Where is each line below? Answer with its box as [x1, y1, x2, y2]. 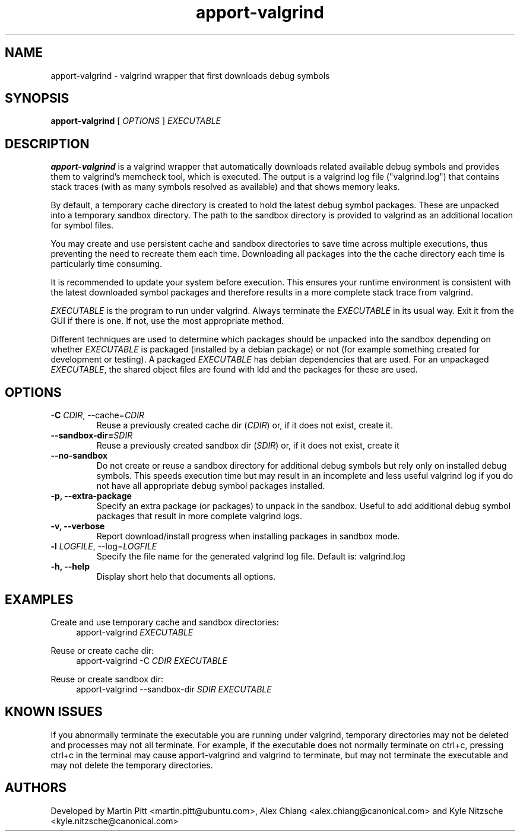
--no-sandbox [50, 450, 108, 461]
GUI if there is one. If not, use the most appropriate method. [50, 316, 284, 326]
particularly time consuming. [50, 259, 162, 269]
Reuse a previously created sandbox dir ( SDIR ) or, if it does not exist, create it [96, 440, 399, 451]
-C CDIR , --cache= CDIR [50, 410, 144, 421]
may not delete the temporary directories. [50, 759, 213, 770]
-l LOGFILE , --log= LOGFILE [50, 541, 157, 552]
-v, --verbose [50, 521, 105, 532]
